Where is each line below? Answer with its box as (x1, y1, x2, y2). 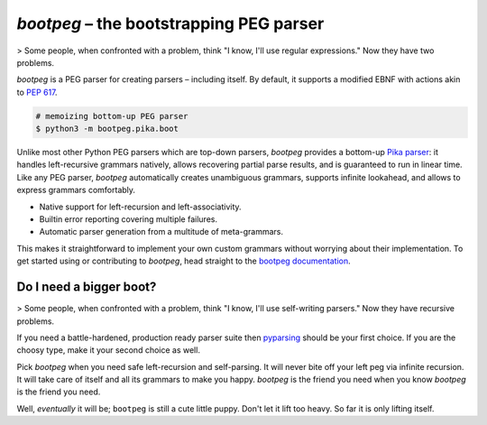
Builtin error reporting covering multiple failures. (39, 214, 218, 225)
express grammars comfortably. (16, 185, 135, 196)
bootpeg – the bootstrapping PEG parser (16, 14, 325, 33)
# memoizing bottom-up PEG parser (35, 111, 188, 121)
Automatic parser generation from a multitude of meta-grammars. (39, 226, 284, 237)
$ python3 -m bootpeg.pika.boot (35, 124, 179, 134)
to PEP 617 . (16, 87, 58, 97)
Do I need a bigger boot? (16, 280, 157, 295)
